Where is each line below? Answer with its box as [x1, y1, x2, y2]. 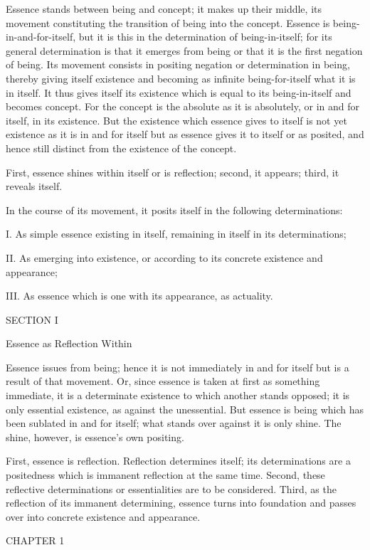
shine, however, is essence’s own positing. [6, 429, 184, 444]
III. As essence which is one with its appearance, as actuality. [6, 288, 273, 303]
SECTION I [6, 312, 58, 327]
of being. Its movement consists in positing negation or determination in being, [6, 57, 350, 72]
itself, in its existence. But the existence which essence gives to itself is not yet [6, 112, 347, 127]
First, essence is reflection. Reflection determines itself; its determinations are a [6, 453, 351, 468]
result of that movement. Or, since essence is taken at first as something [6, 374, 320, 388]
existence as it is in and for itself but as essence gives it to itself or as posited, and [6, 127, 364, 142]
